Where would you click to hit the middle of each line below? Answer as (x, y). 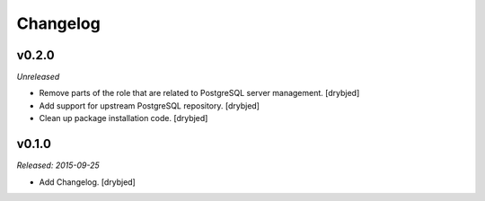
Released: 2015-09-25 (58, 165)
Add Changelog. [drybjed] (88, 182)
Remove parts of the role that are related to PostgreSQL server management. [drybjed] (199, 93)
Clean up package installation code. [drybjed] (123, 118)
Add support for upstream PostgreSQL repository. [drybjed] (150, 105)
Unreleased (38, 77)
